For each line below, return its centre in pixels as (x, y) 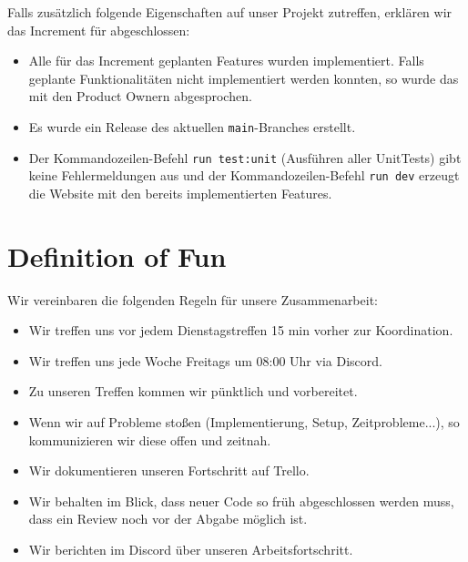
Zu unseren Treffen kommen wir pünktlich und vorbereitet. (193, 391)
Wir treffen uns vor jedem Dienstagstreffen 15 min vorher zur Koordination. (241, 330)
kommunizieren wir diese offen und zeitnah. (150, 439)
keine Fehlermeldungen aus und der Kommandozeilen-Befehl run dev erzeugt (244, 175)
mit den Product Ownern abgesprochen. (140, 96)
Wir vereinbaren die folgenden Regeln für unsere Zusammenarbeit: (193, 299)
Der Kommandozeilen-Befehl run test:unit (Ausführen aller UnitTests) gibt (245, 157)
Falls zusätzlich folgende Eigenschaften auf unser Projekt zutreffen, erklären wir (230, 12)
